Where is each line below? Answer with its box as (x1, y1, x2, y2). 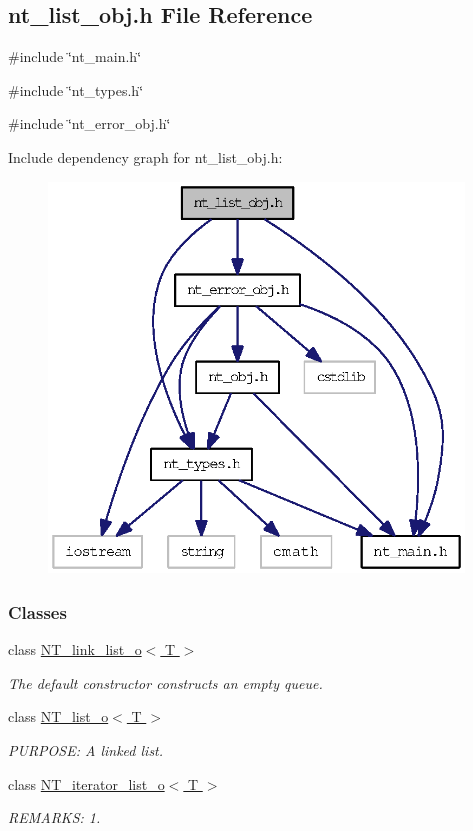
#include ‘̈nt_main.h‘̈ (8, 46, 142, 67)
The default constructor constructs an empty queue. (8, 672, 323, 693)
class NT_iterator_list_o (8, 773, 165, 794)
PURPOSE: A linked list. (8, 740, 164, 761)
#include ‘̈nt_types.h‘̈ (8, 79, 144, 100)
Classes (8, 599, 67, 624)
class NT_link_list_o (8, 639, 142, 660)
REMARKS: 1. (8, 807, 101, 828)
